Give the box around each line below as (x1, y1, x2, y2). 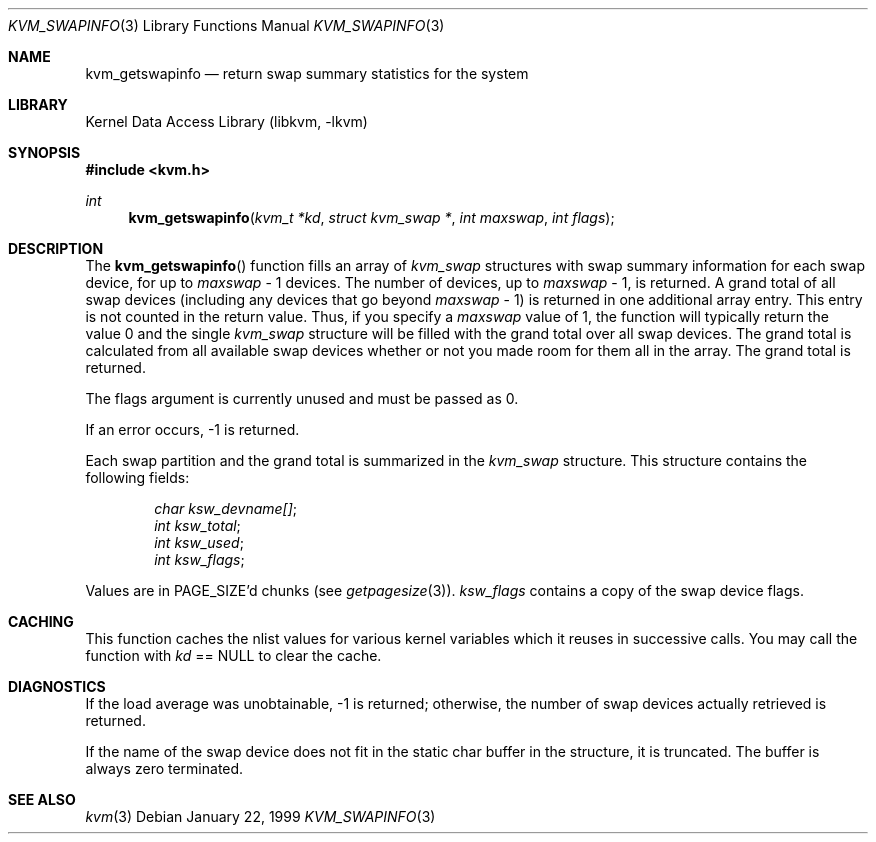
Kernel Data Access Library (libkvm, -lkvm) (85, 113, 368, 130)
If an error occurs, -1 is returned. (85, 421, 300, 438)
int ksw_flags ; (154, 551, 245, 568)
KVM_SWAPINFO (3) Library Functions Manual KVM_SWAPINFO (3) (8, 17, 445, 34)
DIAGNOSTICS (8, 678, 106, 695)
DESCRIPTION (8, 240, 104, 257)
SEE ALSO (8, 791, 76, 808)
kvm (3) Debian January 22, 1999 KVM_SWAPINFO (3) (85, 808, 436, 825)
